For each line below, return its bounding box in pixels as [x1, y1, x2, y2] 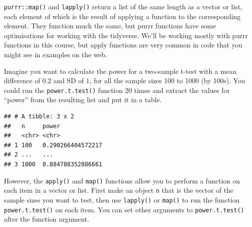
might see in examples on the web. [4, 49, 107, 60]
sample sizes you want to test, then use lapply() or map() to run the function [4, 194, 240, 204]
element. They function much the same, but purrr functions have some [4, 21, 216, 31]
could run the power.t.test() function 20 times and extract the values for [4, 85, 230, 95]
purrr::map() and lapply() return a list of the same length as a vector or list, [4, 1, 243, 11]
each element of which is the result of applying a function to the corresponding [4, 11, 241, 21]
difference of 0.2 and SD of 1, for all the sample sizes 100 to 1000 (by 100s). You [4, 75, 245, 86]
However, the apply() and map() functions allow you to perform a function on [4, 175, 240, 185]
